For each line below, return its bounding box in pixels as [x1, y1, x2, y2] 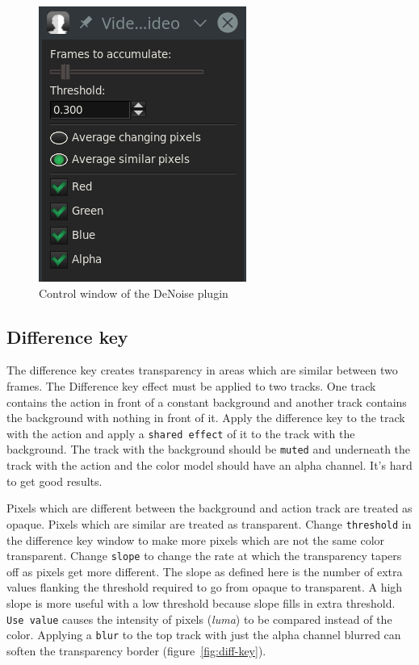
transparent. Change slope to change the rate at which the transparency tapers [6, 547, 402, 564]
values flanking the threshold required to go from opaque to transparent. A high [6, 579, 403, 596]
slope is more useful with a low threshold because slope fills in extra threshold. [6, 594, 396, 611]
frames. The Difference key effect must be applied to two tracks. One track [6, 377, 376, 394]
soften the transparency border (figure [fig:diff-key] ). [6, 642, 266, 659]
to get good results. [6, 472, 103, 489]
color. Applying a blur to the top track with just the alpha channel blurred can [6, 626, 401, 643]
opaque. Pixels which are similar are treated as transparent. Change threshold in [6, 515, 412, 532]
